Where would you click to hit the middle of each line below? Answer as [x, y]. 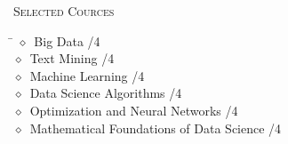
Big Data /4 [67, 40]
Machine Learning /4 [87, 75]
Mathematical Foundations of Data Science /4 [156, 128]
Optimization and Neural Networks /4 [134, 110]
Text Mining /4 [72, 58]
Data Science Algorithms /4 [106, 93]
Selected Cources [64, 11]
